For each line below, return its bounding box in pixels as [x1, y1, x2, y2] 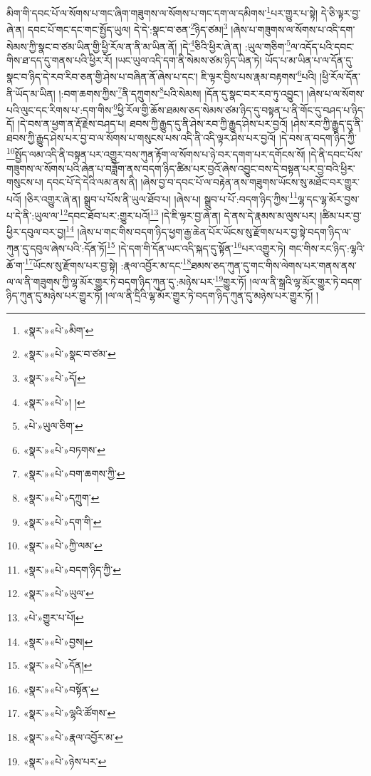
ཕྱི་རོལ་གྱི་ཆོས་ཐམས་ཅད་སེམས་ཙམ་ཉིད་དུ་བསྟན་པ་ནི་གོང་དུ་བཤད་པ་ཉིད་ [117, 102, 365, 117]
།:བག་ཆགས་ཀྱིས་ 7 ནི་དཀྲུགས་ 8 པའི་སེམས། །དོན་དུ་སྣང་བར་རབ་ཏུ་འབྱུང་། [58, 83, 303, 100]
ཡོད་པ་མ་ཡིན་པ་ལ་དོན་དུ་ [265, 52, 354, 67]
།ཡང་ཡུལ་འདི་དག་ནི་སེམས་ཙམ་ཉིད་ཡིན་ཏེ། [115, 52, 262, 67]
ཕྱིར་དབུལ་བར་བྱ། [6, 224, 66, 239]
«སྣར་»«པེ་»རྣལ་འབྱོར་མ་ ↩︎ [23, 729, 123, 744]
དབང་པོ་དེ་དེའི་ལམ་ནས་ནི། [46, 175, 137, 190]
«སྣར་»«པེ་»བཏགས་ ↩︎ [23, 442, 105, 457]
